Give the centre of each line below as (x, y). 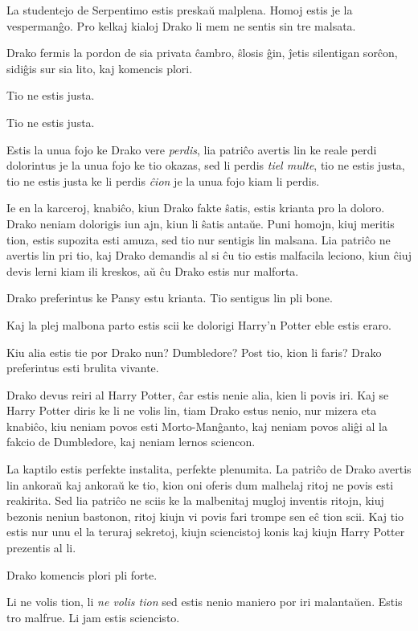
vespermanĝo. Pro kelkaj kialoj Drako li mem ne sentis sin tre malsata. (181, 25)
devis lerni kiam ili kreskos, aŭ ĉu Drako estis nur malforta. (153, 270)
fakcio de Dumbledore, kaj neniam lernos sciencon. (131, 442)
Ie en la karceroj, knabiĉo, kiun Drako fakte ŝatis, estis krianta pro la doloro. (196, 208)
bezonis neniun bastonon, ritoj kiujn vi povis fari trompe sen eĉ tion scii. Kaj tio (205, 516)
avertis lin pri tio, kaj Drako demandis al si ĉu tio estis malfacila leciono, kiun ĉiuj (209, 255)
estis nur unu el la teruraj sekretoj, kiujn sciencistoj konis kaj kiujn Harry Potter (206, 532)
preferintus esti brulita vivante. (83, 368)
